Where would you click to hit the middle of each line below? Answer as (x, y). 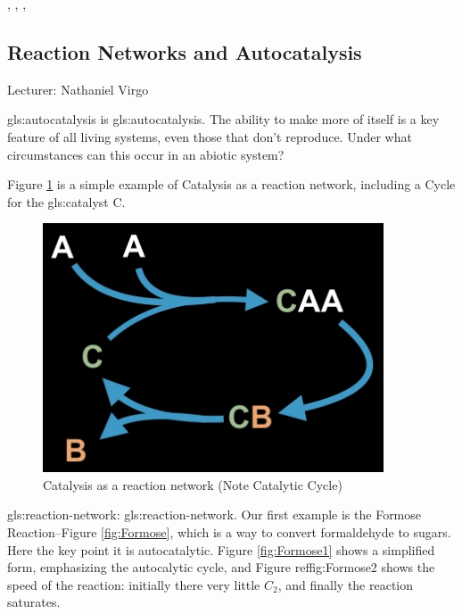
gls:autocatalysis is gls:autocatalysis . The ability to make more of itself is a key (223, 119)
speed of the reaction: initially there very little (134, 584)
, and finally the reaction (346, 584)
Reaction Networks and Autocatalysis (185, 51)
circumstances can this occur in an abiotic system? (146, 154)
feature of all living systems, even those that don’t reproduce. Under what (210, 136)
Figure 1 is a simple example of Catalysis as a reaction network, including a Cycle (231, 184)
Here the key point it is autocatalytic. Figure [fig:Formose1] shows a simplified (221, 549)
